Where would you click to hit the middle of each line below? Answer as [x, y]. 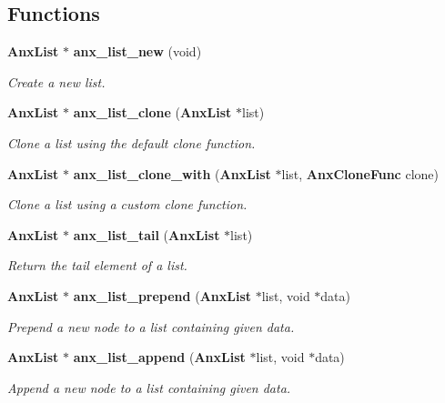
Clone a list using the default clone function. [131, 142]
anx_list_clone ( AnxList [152, 112]
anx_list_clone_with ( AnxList [172, 173]
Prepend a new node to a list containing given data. [151, 326]
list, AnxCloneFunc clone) [360, 173]
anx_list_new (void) [137, 51]
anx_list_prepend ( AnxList [162, 295]
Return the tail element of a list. [97, 265]
